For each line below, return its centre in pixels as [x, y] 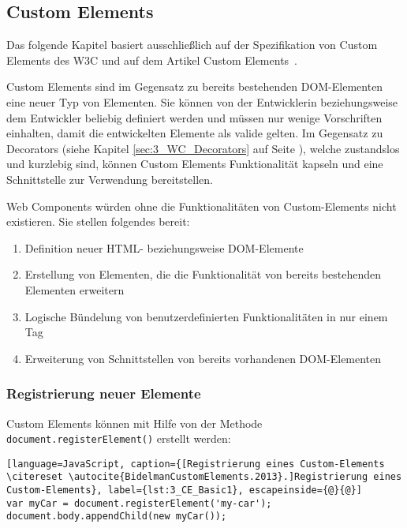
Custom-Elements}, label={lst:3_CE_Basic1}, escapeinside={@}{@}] [185, 491]
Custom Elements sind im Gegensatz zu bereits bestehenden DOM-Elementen [195, 86]
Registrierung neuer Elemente [104, 393]
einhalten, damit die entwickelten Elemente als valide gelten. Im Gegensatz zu [195, 133]
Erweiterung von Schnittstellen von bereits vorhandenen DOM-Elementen [203, 358]
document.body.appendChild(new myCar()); [117, 517]
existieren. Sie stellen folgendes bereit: [98, 221]
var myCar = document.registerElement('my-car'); [139, 503]
